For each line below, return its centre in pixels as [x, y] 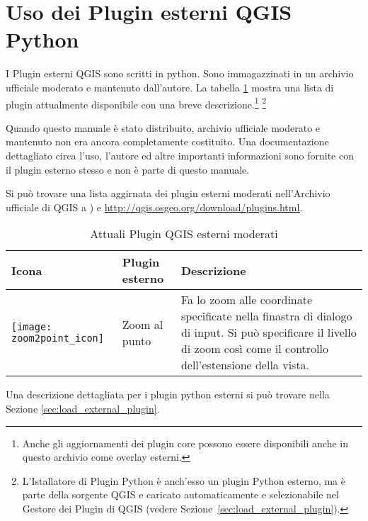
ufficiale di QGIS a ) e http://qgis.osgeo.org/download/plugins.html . [154, 207]
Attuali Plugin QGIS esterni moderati [184, 234]
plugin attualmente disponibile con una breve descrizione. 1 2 [136, 103]
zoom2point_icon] [58, 338]
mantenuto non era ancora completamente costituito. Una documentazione [167, 141]
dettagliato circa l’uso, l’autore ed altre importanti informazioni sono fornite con [180, 155]
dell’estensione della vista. [245, 365]
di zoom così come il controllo [255, 349]
